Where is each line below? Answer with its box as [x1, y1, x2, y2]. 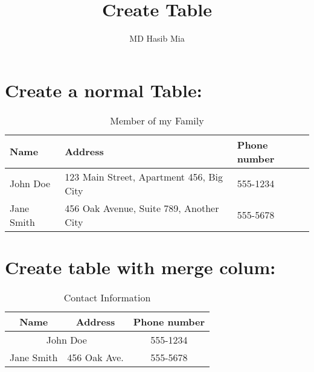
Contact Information [63, 290, 151, 304]
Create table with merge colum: [5, 254, 276, 279]
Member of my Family [110, 113, 204, 127]
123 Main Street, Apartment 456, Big [65, 169, 223, 184]
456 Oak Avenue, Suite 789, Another [65, 200, 219, 215]
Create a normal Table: [5, 77, 202, 102]
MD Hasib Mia [129, 32, 185, 45]
